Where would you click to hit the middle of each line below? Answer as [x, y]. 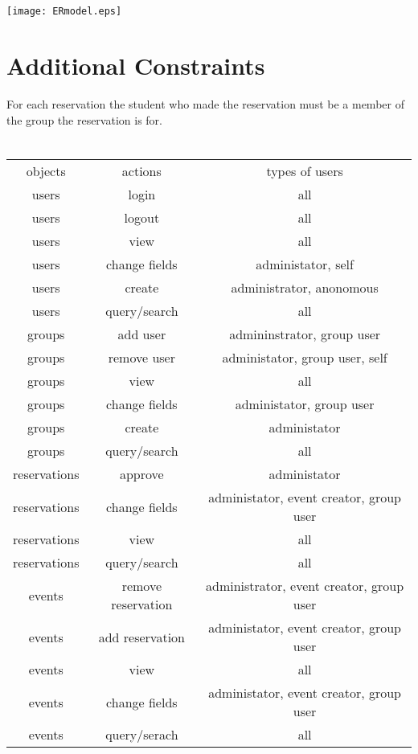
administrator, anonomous [305, 288]
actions [141, 171]
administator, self [305, 264]
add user [142, 334]
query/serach [142, 735]
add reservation [141, 637]
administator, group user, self [305, 358]
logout [142, 218]
